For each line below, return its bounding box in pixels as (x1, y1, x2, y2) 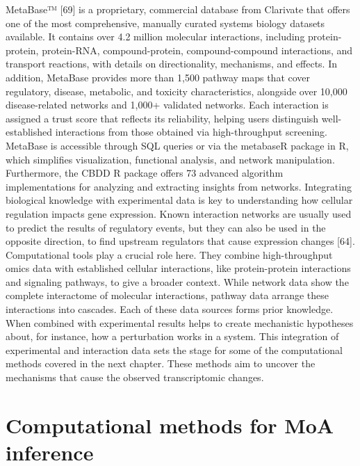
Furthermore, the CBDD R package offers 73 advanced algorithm (6, 166, 284, 180)
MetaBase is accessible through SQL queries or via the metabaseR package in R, (6, 138, 349, 152)
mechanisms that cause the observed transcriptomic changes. (6, 370, 264, 385)
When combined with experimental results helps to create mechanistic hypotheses (6, 315, 354, 330)
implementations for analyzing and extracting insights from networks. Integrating (6, 179, 352, 193)
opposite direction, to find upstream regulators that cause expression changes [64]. (6, 234, 355, 248)
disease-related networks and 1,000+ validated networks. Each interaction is (6, 97, 329, 112)
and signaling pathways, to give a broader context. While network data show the (6, 274, 349, 289)
